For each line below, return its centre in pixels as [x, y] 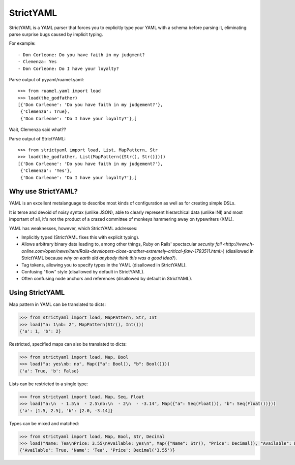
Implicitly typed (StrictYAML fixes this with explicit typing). [80, 237]
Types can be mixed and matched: [44, 423]
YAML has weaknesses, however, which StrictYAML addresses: [73, 228]
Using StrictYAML [37, 293]
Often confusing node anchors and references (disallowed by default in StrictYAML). [107, 279]
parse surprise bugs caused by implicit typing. [56, 34]
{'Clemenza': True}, [45, 112]
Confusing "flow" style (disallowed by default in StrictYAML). [83, 272]
